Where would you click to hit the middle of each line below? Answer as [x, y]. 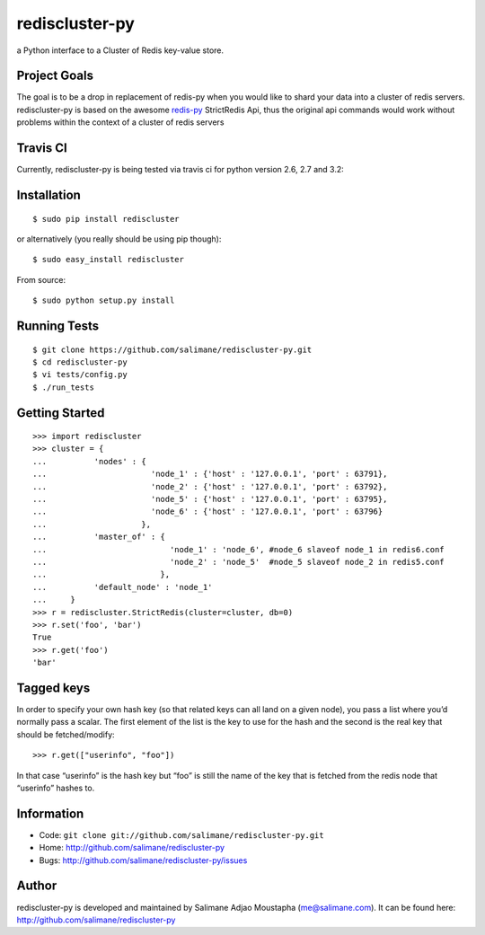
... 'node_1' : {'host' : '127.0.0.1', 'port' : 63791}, [210, 474]
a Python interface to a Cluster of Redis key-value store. [120, 50]
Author [37, 886]
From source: [41, 279]
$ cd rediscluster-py [80, 362]
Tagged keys [53, 688]
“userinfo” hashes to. [56, 788]
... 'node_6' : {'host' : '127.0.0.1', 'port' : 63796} [208, 512]
